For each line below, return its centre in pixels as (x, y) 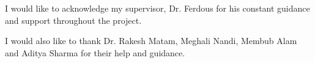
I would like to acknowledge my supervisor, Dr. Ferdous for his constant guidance (157, 8)
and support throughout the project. (73, 20)
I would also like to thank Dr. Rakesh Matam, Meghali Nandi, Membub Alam (151, 41)
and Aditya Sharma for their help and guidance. (95, 52)
